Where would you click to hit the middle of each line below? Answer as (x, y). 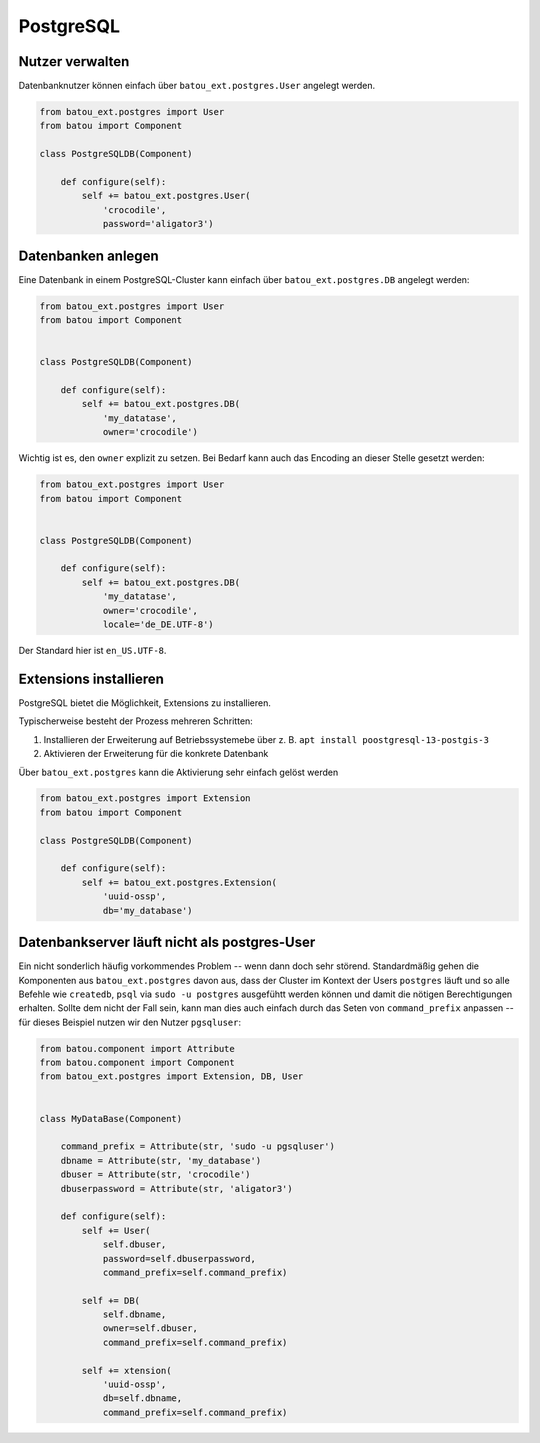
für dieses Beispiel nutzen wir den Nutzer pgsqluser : (130, 1022)
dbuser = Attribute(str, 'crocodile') (155, 1174)
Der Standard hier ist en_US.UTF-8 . (92, 651)
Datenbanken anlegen (88, 255)
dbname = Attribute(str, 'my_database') (161, 1160)
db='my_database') (148, 910)
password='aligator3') (158, 224)
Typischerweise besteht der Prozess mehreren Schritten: (136, 721)
